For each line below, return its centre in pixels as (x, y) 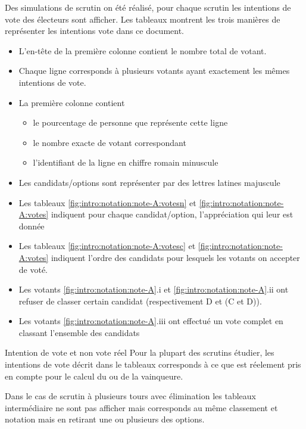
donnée (32, 226)
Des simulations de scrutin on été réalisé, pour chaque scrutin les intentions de (148, 7)
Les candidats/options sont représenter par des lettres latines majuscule (149, 182)
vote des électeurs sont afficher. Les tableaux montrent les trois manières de (143, 19)
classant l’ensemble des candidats (79, 332)
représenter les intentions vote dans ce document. (94, 31)
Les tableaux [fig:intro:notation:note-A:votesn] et (107, 202)
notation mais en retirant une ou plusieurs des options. (105, 419)
